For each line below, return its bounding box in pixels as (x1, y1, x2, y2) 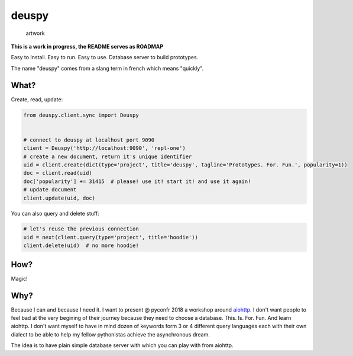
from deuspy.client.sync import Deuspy (23, 111, 139, 118)
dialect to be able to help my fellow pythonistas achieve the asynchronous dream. (11, 331, 210, 338)
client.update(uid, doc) (23, 194, 96, 201)
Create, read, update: (11, 95, 63, 103)
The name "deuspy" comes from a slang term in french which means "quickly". (11, 65, 204, 72)
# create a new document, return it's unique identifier (23, 153, 192, 160)
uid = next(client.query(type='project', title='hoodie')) (23, 234, 198, 240)
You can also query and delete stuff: (11, 210, 100, 217)
